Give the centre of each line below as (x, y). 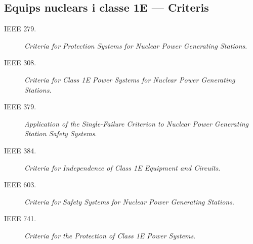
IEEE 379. (20, 107)
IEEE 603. (20, 185)
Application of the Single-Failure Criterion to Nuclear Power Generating (137, 123)
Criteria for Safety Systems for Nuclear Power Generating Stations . (129, 201)
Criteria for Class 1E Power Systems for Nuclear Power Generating (130, 79)
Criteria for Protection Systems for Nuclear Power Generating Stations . (136, 45)
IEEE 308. (20, 63)
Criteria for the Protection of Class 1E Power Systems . (110, 235)
